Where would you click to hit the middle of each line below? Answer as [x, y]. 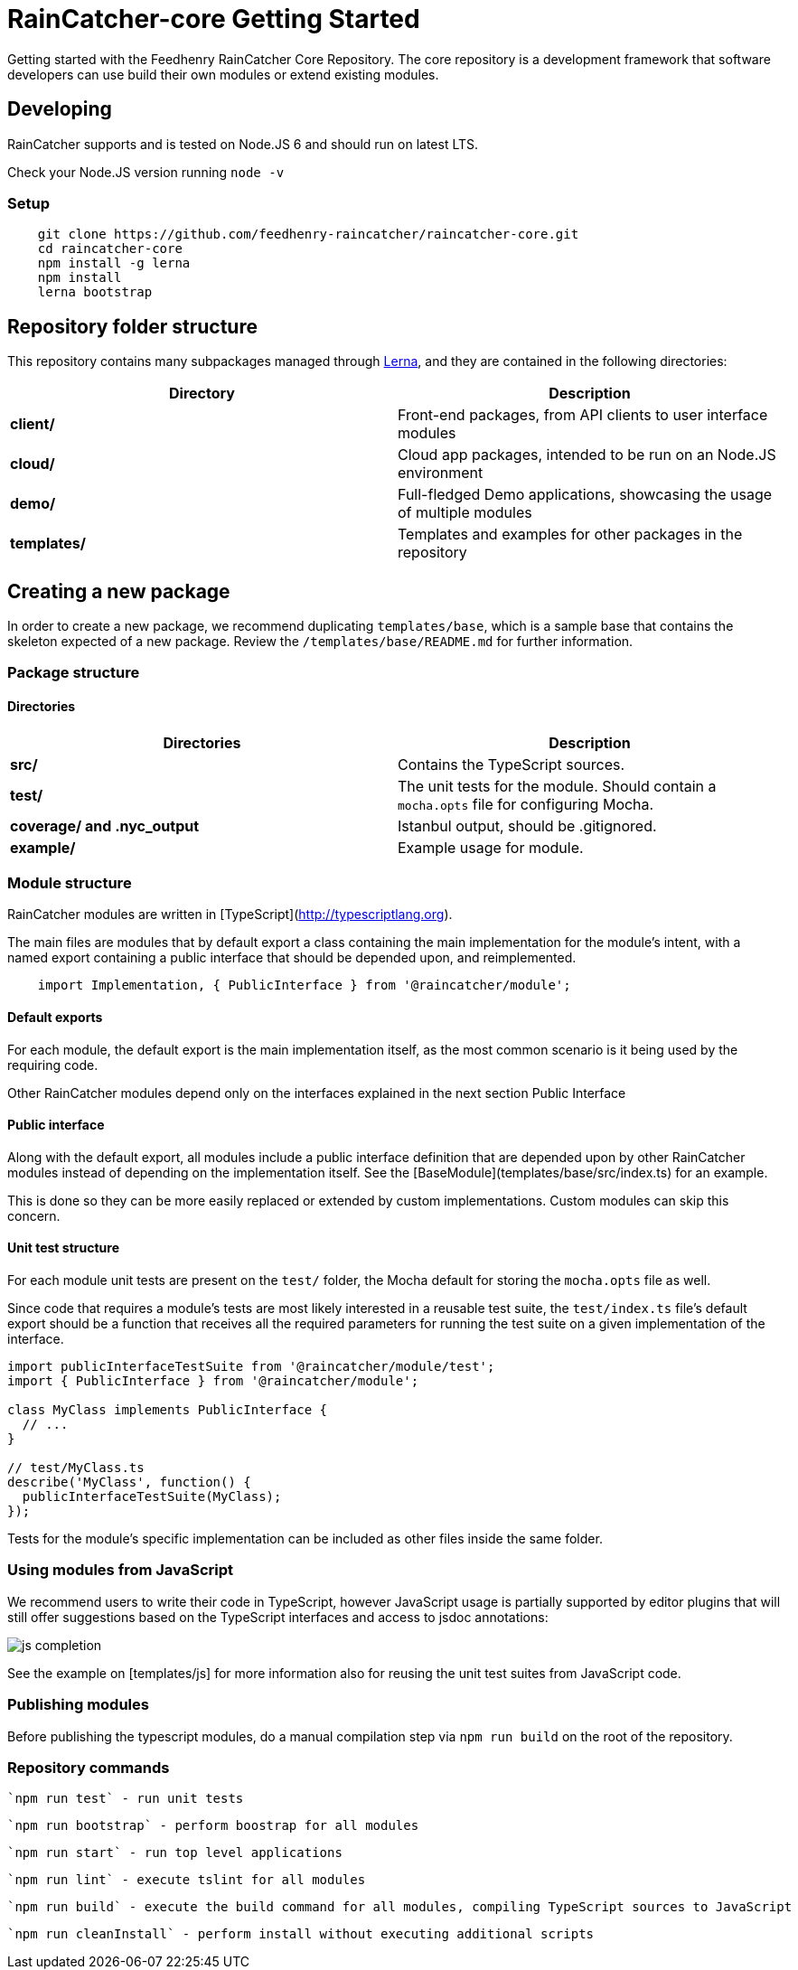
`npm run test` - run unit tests [126, 1799]
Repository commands [89, 1767]
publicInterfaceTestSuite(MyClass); [152, 1497]
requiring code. [53, 1065]
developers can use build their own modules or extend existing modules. [223, 74]
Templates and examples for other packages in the [570, 535]
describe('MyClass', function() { [129, 1482]
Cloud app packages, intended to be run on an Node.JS [587, 455]
